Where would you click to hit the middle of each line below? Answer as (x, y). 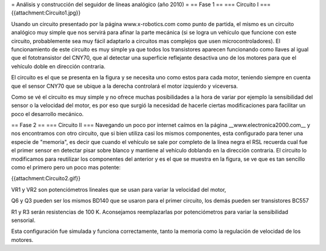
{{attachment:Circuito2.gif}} (46, 178)
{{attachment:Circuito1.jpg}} (46, 13)
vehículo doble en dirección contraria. (58, 66)
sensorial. (23, 220)
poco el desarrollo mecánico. (47, 114)
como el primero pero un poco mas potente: (66, 168)
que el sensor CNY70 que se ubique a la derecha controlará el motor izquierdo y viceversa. (125, 86)
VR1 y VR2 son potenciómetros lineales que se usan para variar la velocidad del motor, (119, 189)
